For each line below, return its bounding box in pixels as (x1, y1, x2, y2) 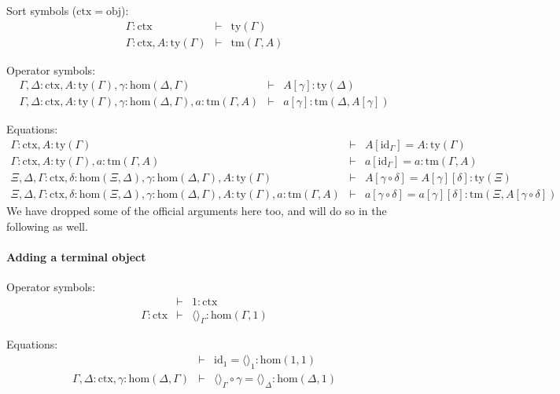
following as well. (6, 217, 88, 234)
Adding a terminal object (6, 248, 146, 264)
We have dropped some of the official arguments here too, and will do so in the (6, 202, 387, 219)
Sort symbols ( (6, 2, 77, 18)
